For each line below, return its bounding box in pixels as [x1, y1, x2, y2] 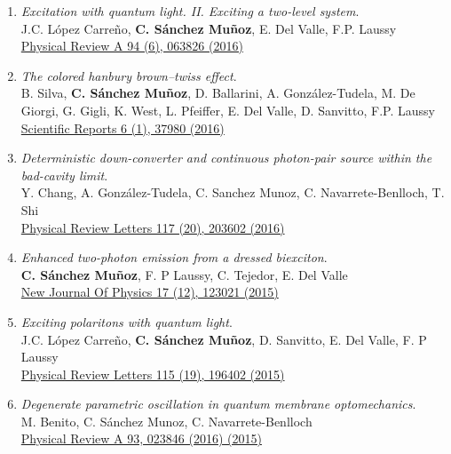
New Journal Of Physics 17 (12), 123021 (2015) [20, 283, 279, 301]
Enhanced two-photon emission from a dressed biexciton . [20, 248, 328, 267]
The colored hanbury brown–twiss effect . [20, 66, 237, 84]
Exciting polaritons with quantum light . [20, 312, 233, 331]
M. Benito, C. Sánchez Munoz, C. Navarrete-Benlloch [20, 411, 313, 430]
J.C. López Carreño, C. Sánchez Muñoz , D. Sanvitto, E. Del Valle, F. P [20, 330, 427, 348]
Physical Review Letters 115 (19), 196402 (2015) [20, 364, 285, 383]
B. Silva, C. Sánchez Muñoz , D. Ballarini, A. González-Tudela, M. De [20, 84, 415, 102]
